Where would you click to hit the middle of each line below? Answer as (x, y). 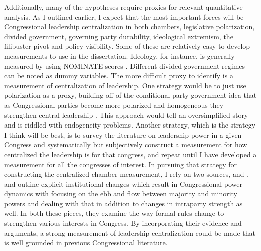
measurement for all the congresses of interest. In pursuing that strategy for (120, 164)
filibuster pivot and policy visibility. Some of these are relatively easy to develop (127, 46)
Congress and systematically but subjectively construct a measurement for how (126, 144)
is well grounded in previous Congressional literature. (86, 243)
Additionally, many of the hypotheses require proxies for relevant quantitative (123, 7)
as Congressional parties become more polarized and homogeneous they (114, 105)
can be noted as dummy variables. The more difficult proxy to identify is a (119, 76)
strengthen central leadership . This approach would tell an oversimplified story (126, 115)
